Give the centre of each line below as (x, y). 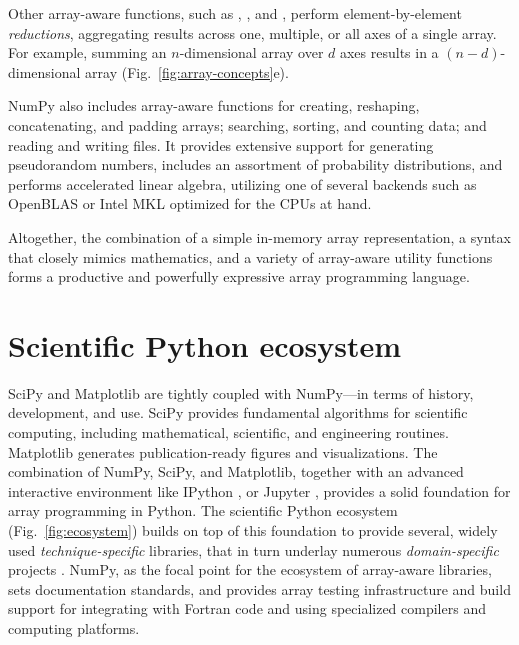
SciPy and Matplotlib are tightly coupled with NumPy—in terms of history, (241, 392)
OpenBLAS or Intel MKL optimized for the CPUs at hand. (190, 203)
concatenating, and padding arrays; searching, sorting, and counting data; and (247, 124)
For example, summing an (87, 52)
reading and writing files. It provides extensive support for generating (221, 144)
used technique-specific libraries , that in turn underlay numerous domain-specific (253, 549)
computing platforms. (74, 627)
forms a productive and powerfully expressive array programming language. (239, 276)
